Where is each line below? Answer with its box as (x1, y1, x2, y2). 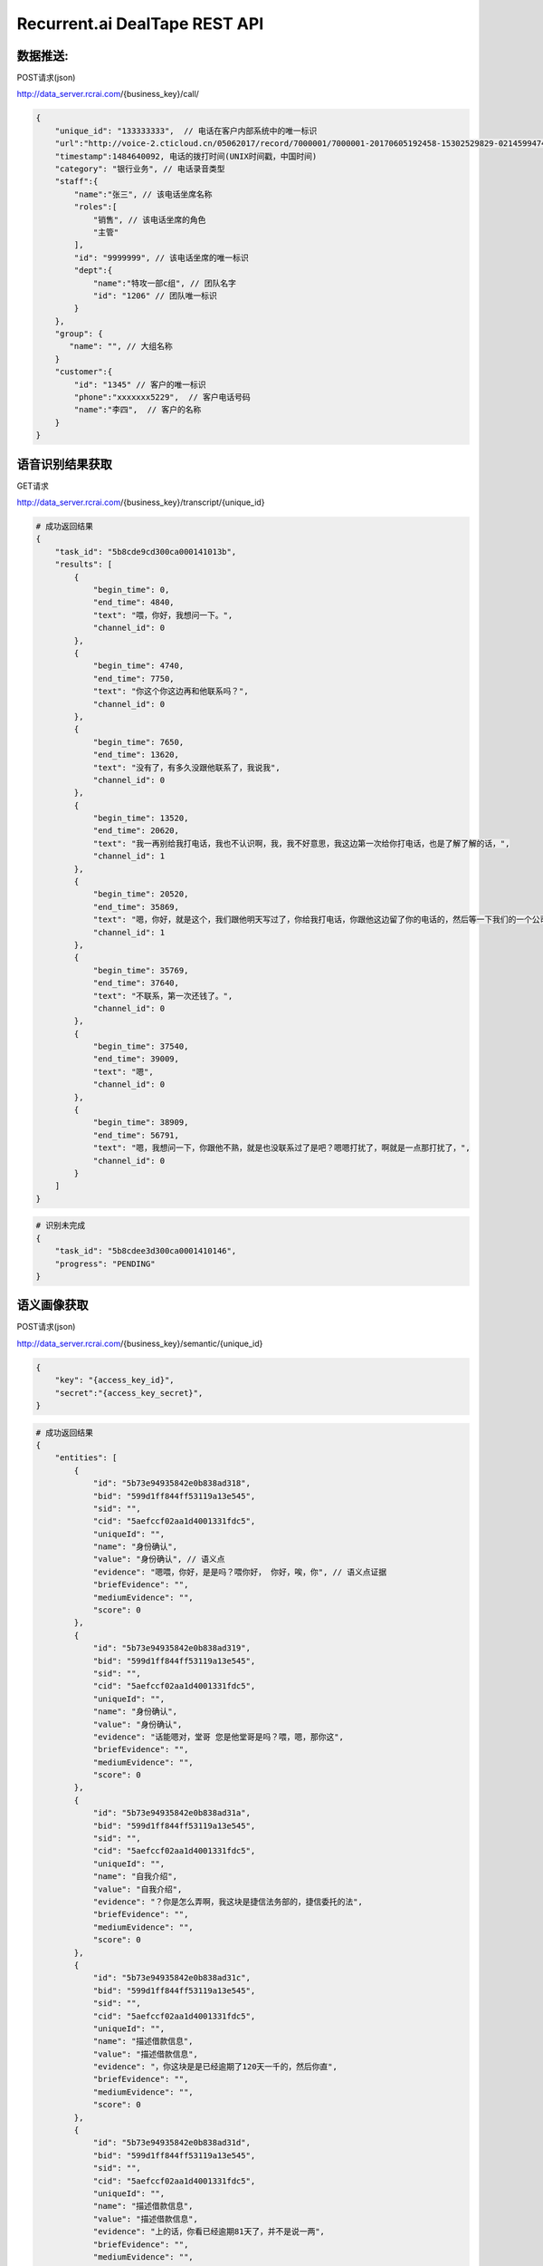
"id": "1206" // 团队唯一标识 (92, 290, 217, 301)
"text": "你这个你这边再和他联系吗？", (92, 686, 249, 697)
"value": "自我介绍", (92, 1883, 183, 1894)
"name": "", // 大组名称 (69, 341, 174, 352)
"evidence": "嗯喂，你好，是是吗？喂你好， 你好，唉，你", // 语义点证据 (92, 1566, 387, 1577)
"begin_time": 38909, (92, 1118, 189, 1128)
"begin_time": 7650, (92, 737, 185, 747)
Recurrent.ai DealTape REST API (16, 14, 264, 34)
